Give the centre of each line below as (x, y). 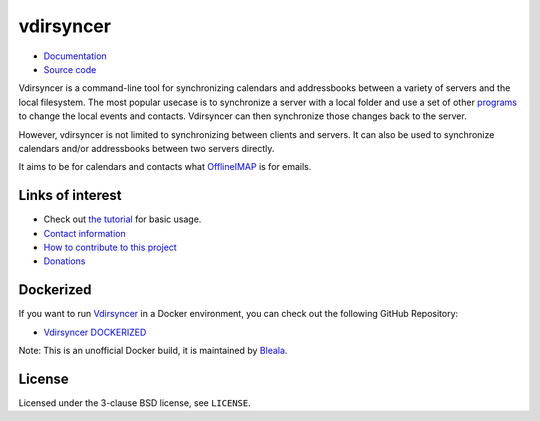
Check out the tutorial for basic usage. (122, 219)
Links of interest (70, 195)
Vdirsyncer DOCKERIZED (95, 332)
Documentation (75, 56)
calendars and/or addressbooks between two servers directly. (146, 148)
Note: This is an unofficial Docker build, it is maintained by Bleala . (153, 351)
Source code (70, 69)
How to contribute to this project (110, 247)
